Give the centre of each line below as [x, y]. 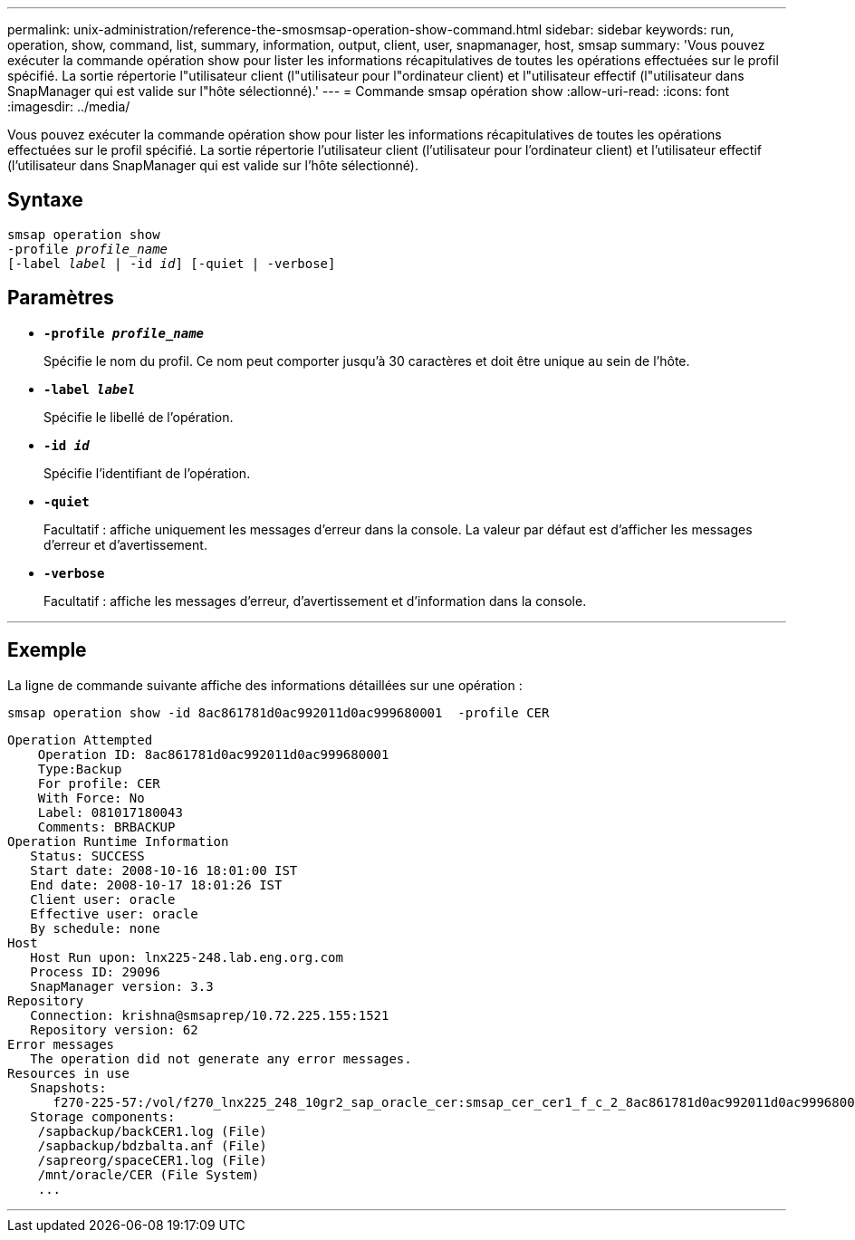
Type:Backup [80, 769]
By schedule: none [95, 928]
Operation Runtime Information [118, 841]
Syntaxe [45, 200]
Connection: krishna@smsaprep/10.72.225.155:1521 [210, 1015]
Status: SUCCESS [87, 856]
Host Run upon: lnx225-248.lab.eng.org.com [187, 957]
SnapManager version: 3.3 [122, 986]
